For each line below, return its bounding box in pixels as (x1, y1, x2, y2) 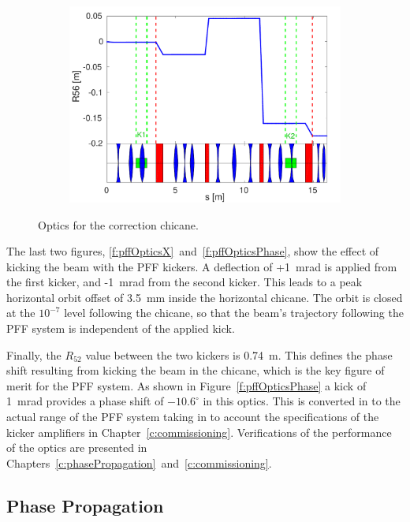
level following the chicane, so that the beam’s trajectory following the (64, 304, 404, 321)
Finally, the (6, 346, 61, 363)
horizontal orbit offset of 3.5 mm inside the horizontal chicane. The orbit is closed (6, 289, 403, 305)
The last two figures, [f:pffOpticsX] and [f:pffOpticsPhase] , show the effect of (6, 243, 379, 259)
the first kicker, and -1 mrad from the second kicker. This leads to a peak (6, 274, 363, 290)
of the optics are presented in (6, 439, 147, 456)
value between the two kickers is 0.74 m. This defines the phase (85, 346, 393, 363)
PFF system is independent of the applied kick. (6, 320, 235, 337)
